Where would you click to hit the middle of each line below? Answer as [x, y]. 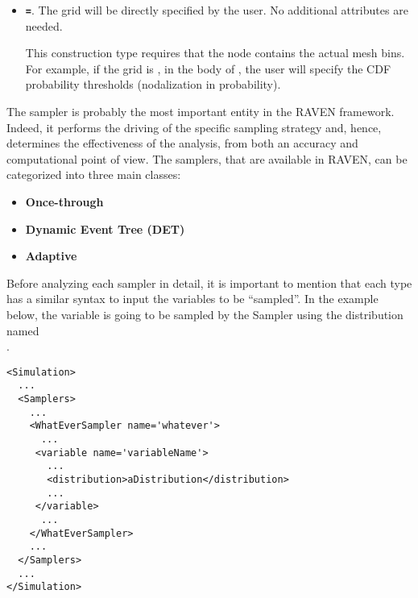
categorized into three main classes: [94, 174]
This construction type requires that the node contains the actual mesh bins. [215, 53]
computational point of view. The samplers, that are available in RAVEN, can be [207, 158]
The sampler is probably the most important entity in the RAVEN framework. [201, 112]
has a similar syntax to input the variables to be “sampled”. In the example [192, 299]
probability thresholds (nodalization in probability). [153, 84]
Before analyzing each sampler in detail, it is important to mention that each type [209, 282]
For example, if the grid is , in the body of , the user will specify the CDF [208, 68]
